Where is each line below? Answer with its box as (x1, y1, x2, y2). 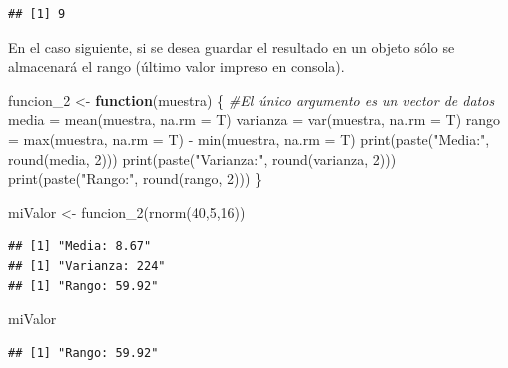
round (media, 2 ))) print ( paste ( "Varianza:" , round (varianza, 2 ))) (8, 148, 397, 169)
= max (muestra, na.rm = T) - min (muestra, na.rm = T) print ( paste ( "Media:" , (8, 128, 490, 149)
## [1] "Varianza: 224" (8, 258, 166, 273)
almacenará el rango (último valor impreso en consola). (8, 56, 345, 77)
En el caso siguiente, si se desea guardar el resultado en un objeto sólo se (8, 36, 455, 57)
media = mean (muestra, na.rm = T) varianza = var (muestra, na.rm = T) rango (8, 109, 501, 130)
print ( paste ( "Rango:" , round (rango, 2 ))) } (8, 168, 263, 189)
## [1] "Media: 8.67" (8, 239, 152, 254)
